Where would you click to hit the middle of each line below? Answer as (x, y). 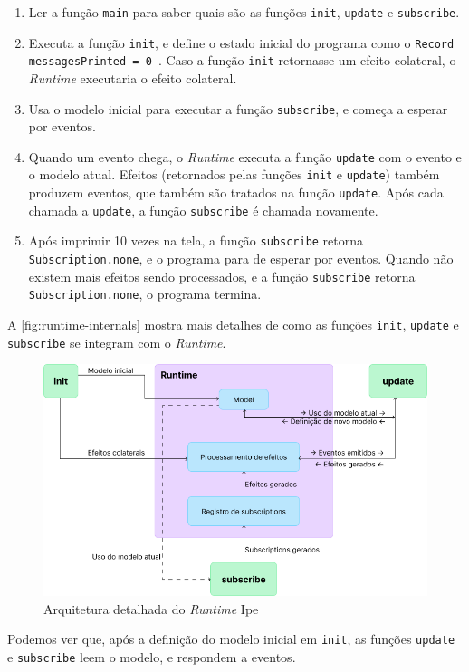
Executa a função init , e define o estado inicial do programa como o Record (241, 42)
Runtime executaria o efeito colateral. (133, 77)
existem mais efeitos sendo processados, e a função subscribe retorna (222, 276)
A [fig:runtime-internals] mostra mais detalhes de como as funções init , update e (233, 325)
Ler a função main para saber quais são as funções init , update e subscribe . (244, 12)
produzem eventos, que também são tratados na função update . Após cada (236, 192)
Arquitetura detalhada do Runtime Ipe (151, 608)
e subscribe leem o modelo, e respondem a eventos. (152, 657)
